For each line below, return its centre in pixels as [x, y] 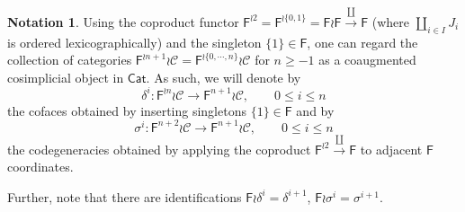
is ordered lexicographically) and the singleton [134, 42]
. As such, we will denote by [224, 77]
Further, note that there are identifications [125, 196]
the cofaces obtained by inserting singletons [127, 110]
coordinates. [40, 167]
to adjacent [391, 149]
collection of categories [70, 60]
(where [391, 21]
